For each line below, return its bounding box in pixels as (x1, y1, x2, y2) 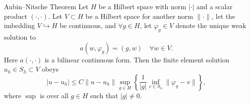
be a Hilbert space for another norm (85, 11, 193, 21)
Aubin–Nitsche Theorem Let (4, 1, 89, 11)
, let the (212, 11, 235, 21)
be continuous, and (59, 20, 116, 30)
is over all (39, 90, 69, 100)
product (4, 11, 27, 21)
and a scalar (196, 1, 232, 11)
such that (90, 90, 118, 100)
